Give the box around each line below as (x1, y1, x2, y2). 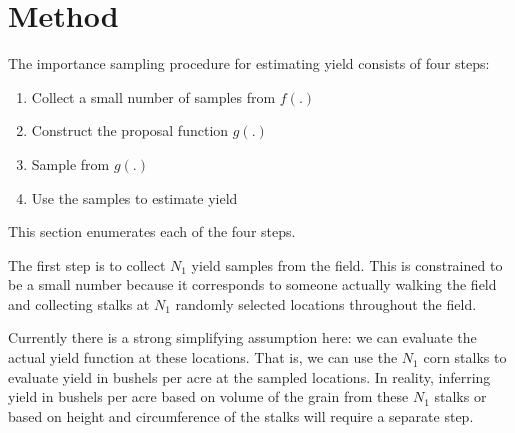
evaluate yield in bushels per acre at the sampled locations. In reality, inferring (8, 366, 491, 387)
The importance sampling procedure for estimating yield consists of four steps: (8, 53, 490, 74)
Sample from (31, 153, 110, 174)
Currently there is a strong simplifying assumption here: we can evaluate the (8, 327, 477, 348)
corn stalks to (423, 347, 507, 368)
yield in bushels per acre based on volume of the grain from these (8, 386, 409, 407)
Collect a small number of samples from (31, 86, 276, 107)
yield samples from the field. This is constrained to (191, 254, 503, 275)
